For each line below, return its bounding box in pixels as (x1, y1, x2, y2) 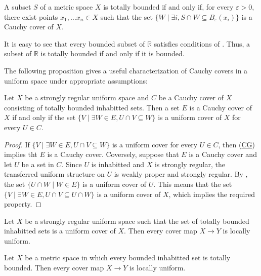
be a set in (21, 159, 54, 169)
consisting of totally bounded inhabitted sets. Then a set (4, 102, 180, 112)
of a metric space (40, 2, 93, 12)
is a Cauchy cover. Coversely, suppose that (47, 149, 179, 160)
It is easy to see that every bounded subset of (4, 38, 145, 49)
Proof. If (4, 139, 30, 149)
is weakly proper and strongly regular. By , (114, 169, 248, 179)
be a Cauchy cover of (158, 92, 224, 103)
